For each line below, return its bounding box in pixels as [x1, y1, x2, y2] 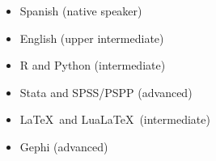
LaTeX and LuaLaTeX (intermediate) [19, 111, 210, 128]
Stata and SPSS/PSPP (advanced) [19, 83, 193, 100]
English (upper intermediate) [19, 29, 164, 46]
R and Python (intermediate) [19, 57, 166, 74]
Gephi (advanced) [19, 138, 108, 155]
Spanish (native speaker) [19, 2, 142, 19]
